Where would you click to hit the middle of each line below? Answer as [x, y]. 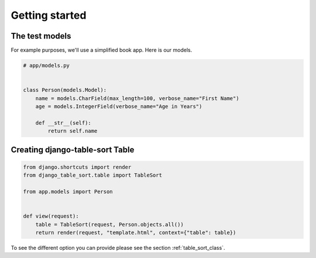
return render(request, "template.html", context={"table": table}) [136, 232]
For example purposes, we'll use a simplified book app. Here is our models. [102, 50]
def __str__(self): [63, 123]
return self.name [73, 131]
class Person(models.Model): [65, 90]
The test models [41, 36]
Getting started [49, 15]
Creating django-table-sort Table [73, 149]
